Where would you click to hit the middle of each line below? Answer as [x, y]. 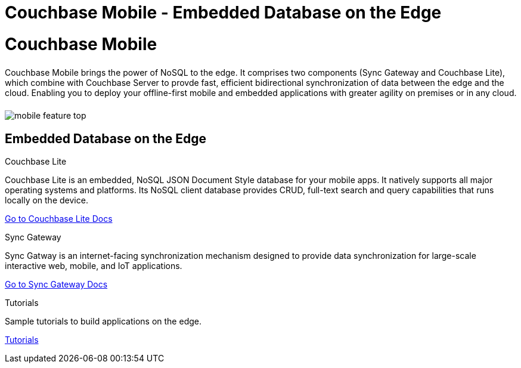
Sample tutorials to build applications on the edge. [103, 321]
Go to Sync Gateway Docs [56, 284]
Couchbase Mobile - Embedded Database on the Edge [223, 13]
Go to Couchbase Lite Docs [59, 219]
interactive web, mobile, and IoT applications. [94, 266]
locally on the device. [46, 200]
